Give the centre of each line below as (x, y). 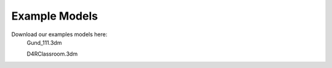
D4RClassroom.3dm (52, 54)
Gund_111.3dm (44, 42)
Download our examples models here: (59, 34)
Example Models (55, 16)
